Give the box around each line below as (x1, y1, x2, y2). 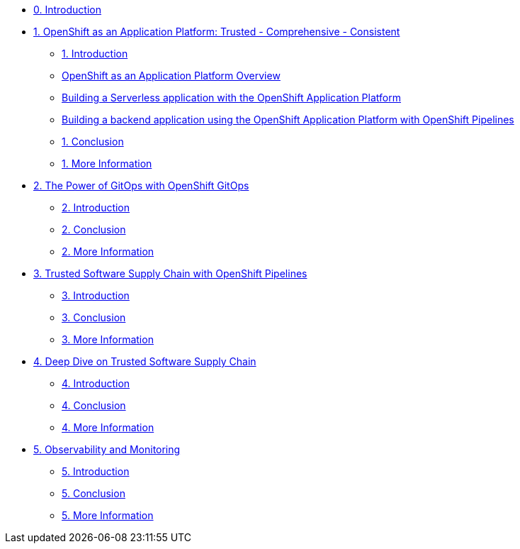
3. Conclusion (62, 311, 126, 323)
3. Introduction (62, 289, 130, 301)
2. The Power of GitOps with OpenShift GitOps (33, 179, 249, 192)
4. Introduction (62, 377, 130, 389)
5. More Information (62, 509, 154, 521)
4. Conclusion (62, 399, 126, 411)
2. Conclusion (62, 223, 126, 235)
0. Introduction (33, 4, 101, 16)
